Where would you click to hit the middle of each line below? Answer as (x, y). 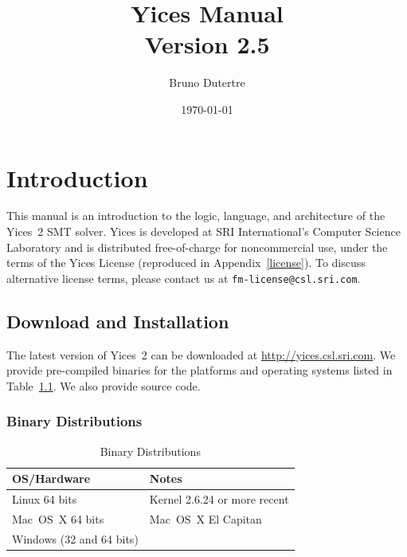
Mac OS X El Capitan (205, 518)
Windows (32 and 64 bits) (75, 538)
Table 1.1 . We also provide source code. (104, 385)
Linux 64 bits (45, 499)
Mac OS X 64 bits (58, 518)
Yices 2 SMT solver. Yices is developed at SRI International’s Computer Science (203, 231)
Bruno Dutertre (207, 82)
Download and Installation (118, 321)
